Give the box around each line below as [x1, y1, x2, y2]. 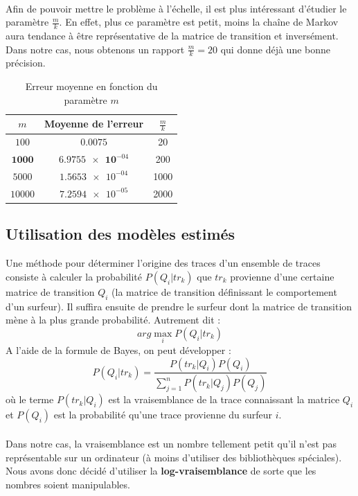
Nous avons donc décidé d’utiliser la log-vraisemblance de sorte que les [6, 463, 316, 478]
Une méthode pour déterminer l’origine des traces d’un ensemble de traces [6, 256, 321, 270]
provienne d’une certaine [230, 269, 334, 283]
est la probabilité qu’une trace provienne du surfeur [53, 407, 273, 422]
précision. [6, 55, 46, 70]
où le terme [6, 392, 54, 407]
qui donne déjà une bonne [220, 42, 331, 56]
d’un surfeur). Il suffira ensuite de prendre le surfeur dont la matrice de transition [6, 299, 352, 313]
